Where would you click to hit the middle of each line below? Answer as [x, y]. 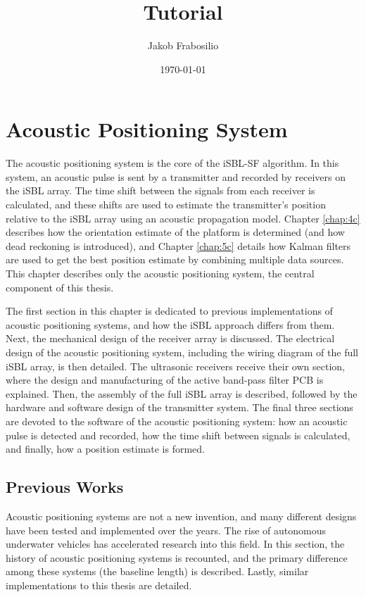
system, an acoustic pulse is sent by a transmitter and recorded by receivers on [176, 176]
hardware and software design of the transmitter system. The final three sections [179, 407]
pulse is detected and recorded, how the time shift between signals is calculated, [178, 435]
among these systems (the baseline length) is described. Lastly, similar [157, 571]
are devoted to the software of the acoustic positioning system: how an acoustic [177, 421]
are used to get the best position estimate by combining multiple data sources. [175, 259]
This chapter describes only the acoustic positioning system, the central [160, 273]
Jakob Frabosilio [183, 45]
